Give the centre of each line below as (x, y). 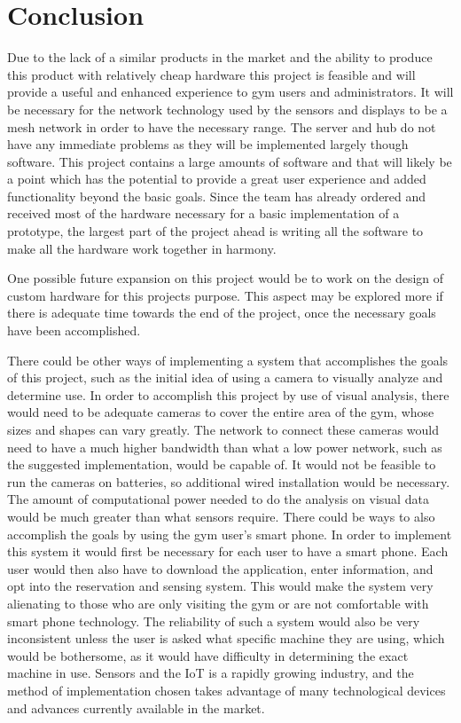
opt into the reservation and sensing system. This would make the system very (220, 586)
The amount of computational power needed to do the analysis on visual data (218, 499)
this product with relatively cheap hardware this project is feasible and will (211, 74)
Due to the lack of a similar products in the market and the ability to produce (220, 57)
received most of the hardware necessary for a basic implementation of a (203, 213)
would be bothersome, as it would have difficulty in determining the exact (208, 655)
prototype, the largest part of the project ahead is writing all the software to (215, 231)
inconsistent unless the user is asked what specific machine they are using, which (226, 638)
